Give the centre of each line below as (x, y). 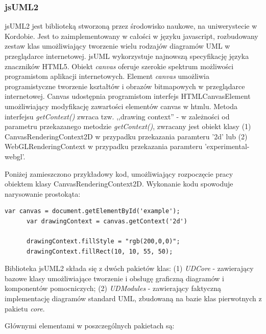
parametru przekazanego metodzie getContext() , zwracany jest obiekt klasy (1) (128, 126)
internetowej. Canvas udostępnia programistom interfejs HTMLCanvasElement (128, 96)
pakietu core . (25, 308)
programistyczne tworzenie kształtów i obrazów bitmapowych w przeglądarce (125, 86)
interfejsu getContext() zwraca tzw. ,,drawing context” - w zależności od (117, 116)
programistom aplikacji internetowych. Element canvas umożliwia (107, 76)
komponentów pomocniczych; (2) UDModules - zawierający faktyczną (113, 288)
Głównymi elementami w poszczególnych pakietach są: (90, 326)
